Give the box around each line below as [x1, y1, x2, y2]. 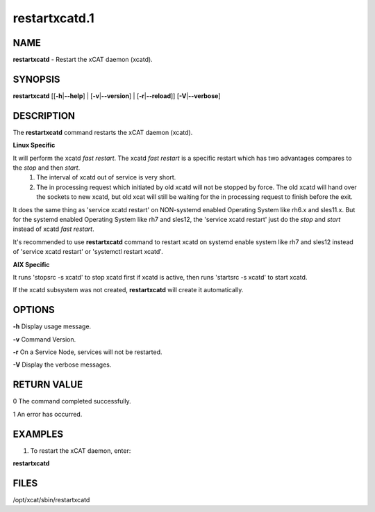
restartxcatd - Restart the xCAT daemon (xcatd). [12, 56, 153, 64]
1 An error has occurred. [12, 410, 83, 418]
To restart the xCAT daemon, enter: [30, 446, 131, 455]
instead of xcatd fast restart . [12, 225, 94, 233]
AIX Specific [12, 260, 50, 269]
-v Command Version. [12, 335, 76, 344]
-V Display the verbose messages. [12, 360, 112, 369]
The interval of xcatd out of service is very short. [36, 173, 176, 182]
